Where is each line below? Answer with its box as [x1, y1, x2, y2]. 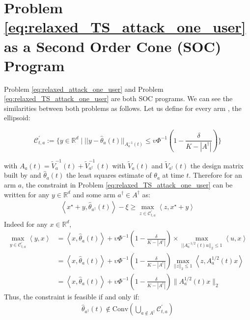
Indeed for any [4, 218, 48, 229]
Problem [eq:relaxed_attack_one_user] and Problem [4, 83, 164, 94]
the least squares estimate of [66, 170, 152, 180]
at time [162, 170, 184, 180]
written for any [4, 189, 50, 199]
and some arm [73, 189, 115, 199]
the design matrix [190, 160, 244, 170]
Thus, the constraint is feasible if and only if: [4, 291, 139, 301]
